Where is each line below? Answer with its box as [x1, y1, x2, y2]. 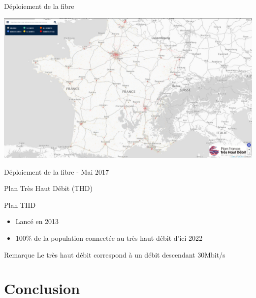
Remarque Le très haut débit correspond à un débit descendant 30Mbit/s [4, 249, 225, 260]
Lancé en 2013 [15, 216, 59, 226]
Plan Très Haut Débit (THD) [4, 183, 93, 193]
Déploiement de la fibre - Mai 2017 [4, 166, 109, 177]
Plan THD [4, 199, 36, 210]
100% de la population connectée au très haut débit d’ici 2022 [15, 233, 203, 243]
